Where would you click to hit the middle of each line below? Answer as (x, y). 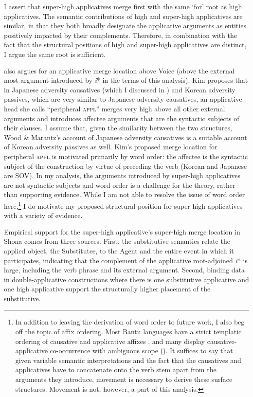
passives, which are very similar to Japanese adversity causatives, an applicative (123, 99)
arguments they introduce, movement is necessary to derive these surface (124, 379)
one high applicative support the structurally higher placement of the (107, 289)
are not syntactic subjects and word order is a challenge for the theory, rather (120, 185)
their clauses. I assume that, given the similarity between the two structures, (118, 128)
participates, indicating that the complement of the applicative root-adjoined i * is (126, 260)
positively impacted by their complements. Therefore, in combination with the (120, 35)
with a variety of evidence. (43, 215)
